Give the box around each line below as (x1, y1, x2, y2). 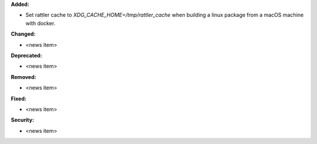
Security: (11, 116, 35, 124)
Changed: (11, 30, 36, 37)
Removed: (11, 73, 36, 80)
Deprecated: (11, 52, 42, 59)
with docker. (25, 19, 56, 26)
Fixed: (11, 95, 26, 102)
